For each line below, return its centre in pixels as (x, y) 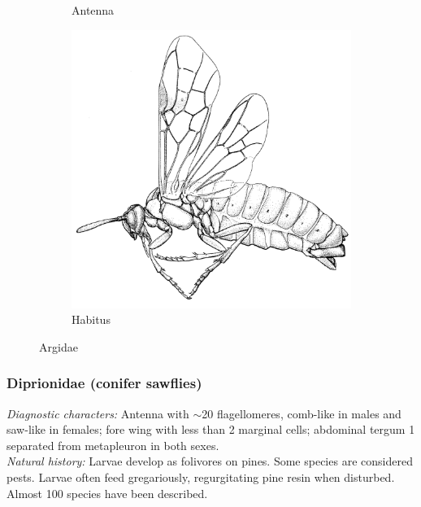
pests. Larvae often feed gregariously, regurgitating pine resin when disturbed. (201, 476)
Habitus (91, 319)
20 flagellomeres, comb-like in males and (302, 413)
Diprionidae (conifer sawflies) (104, 383)
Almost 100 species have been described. (107, 493)
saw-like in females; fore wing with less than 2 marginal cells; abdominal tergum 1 (211, 429)
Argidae (59, 346)
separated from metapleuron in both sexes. (113, 445)
